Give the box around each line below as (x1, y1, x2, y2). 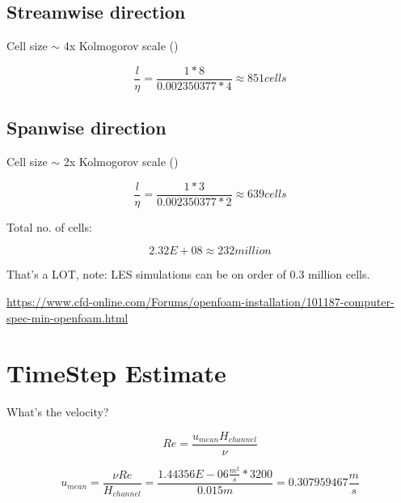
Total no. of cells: (6, 218, 92, 235)
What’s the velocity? (6, 403, 109, 420)
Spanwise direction (6, 115, 167, 140)
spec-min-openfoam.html (6, 309, 129, 326)
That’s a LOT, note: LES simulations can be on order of (6, 266, 286, 283)
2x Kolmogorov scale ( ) (63, 153, 179, 170)
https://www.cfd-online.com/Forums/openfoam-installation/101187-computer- (6, 292, 395, 309)
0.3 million (289, 270, 343, 282)
